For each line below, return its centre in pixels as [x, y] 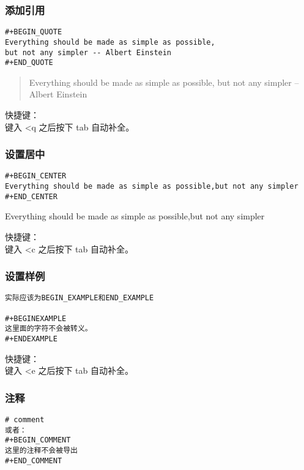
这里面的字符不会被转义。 [49, 329]
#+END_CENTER [31, 196]
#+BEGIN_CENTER [36, 176]
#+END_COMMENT [34, 461]
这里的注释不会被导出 [41, 451]
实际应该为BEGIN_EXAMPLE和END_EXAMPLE [80, 298]
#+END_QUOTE [29, 63]
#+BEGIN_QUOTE [34, 32]
